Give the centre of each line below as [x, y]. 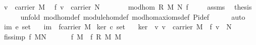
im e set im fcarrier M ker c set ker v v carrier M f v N [118, 27]
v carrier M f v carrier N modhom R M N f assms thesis [128, 7]
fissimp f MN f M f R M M [63, 36]
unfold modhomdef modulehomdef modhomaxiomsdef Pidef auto [133, 16]
